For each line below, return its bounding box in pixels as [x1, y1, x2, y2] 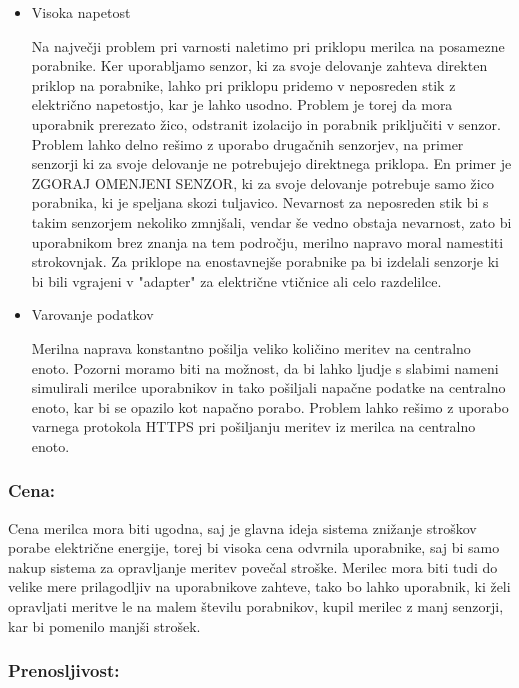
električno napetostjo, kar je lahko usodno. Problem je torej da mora [31, 94, 453, 115]
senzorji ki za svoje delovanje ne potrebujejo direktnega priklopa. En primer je [31, 153, 512, 174]
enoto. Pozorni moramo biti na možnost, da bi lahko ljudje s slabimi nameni [31, 357, 499, 378]
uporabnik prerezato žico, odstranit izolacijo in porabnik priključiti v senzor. [31, 113, 501, 134]
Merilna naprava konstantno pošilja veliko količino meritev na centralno [31, 337, 471, 358]
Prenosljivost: [8, 658, 120, 683]
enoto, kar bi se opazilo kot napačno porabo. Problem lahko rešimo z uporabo [31, 396, 509, 417]
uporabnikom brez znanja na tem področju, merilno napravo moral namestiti [31, 231, 504, 252]
